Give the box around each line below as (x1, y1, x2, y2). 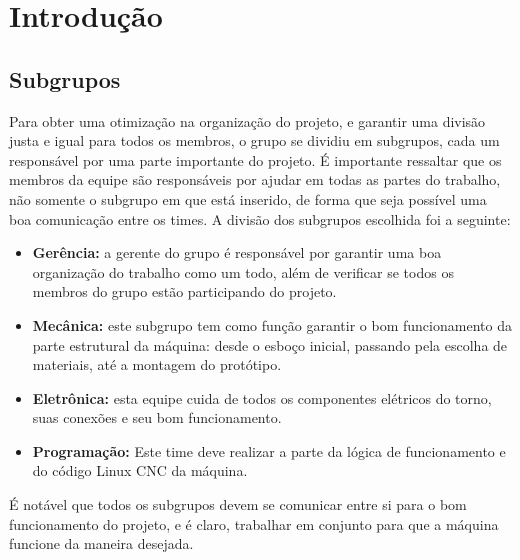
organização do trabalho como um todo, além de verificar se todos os (32, 261, 454, 282)
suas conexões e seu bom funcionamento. (32, 407, 282, 428)
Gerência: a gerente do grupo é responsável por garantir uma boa (32, 242, 442, 263)
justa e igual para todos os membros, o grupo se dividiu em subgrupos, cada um (9, 130, 500, 151)
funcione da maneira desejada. (9, 533, 194, 554)
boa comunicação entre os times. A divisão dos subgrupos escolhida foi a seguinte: (9, 208, 511, 229)
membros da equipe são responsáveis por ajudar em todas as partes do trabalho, (9, 169, 501, 190)
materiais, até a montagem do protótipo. (32, 354, 282, 375)
